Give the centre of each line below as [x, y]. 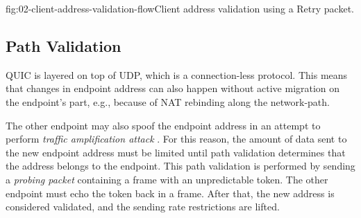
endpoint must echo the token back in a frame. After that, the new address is [170, 193]
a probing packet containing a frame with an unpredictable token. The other [167, 179]
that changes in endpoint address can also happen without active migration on [173, 88]
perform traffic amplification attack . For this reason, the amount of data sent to [176, 139]
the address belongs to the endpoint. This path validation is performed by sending [180, 166]
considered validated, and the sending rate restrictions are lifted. [143, 207]
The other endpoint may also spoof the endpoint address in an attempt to [163, 125]
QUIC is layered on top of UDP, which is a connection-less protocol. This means [177, 74]
